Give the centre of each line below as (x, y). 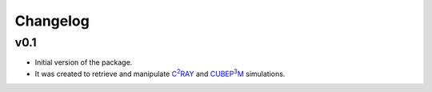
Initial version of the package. (84, 62)
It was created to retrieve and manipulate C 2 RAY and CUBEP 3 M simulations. (160, 73)
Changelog (52, 21)
